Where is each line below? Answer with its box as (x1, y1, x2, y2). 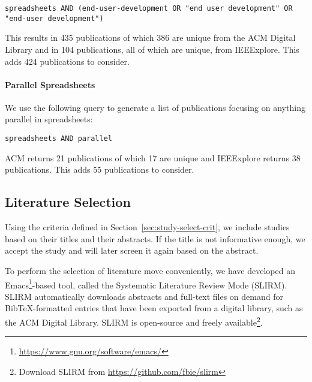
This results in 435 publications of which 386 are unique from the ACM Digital (5, 31, 296, 44)
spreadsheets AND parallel (5, 134, 112, 143)
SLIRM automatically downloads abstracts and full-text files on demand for (5, 290, 283, 302)
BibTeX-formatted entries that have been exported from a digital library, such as (5, 302, 303, 314)
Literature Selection (5, 192, 131, 211)
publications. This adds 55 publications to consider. (5, 163, 194, 176)
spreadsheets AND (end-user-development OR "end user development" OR (5, 4, 293, 13)
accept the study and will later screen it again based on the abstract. (5, 244, 259, 257)
